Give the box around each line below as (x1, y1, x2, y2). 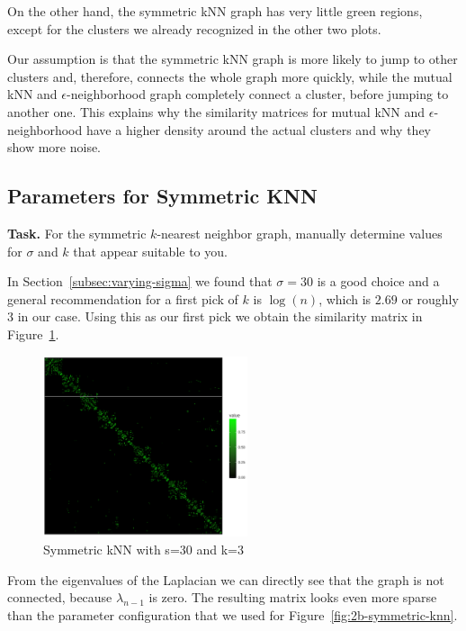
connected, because (7, 588, 112, 607)
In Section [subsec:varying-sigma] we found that (7, 272, 273, 291)
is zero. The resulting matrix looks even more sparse (148, 588, 437, 607)
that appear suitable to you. (73, 241, 228, 260)
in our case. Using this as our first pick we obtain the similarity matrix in (17, 307, 423, 326)
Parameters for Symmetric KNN (7, 182, 318, 210)
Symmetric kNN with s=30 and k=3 (43, 540, 244, 559)
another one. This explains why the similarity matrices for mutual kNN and (7, 102, 426, 121)
